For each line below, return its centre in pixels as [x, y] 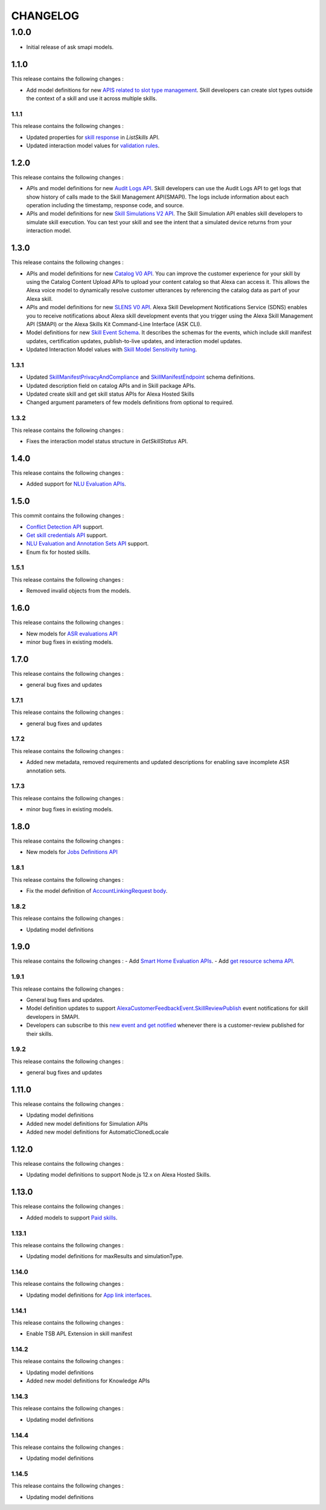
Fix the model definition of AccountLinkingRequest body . [97, 891]
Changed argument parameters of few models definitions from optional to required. [130, 402]
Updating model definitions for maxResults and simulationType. [105, 1256]
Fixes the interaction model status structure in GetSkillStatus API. [107, 441]
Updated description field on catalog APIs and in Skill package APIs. [111, 385]
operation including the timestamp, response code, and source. [105, 205]
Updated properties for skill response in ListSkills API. [93, 137]
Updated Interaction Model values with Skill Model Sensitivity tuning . [112, 350]
